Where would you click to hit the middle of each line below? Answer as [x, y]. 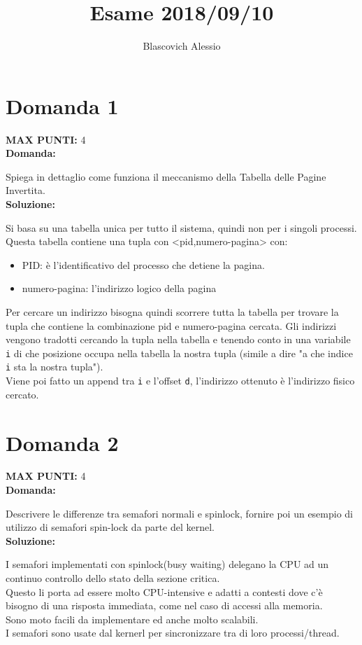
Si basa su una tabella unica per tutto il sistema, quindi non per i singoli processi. [181, 227]
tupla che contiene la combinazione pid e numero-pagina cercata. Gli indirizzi [171, 325]
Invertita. [26, 190]
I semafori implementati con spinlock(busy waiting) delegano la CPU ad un [167, 564]
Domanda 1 [62, 105]
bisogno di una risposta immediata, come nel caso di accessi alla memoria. [164, 605]
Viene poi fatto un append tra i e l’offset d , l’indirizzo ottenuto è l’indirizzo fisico [180, 381]
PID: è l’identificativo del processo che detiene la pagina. [143, 264]
